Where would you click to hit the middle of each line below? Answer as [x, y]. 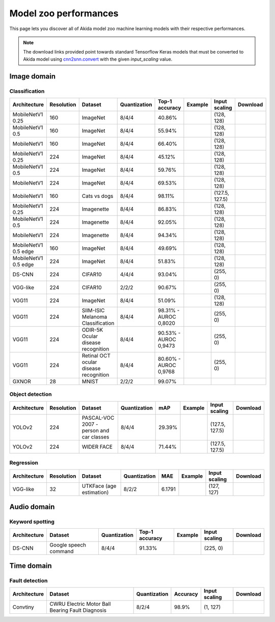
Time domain [31, 566]
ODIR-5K [92, 330]
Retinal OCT [96, 355]
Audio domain [32, 507]
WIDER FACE [97, 447]
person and [95, 430]
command [62, 552]
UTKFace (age [99, 486]
